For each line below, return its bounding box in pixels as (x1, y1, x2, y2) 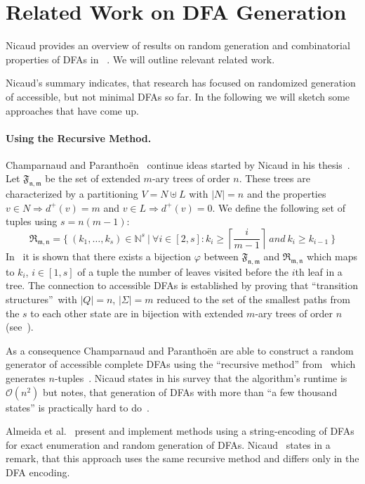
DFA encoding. (6, 464, 70, 479)
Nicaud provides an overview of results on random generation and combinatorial (6, 38, 350, 53)
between (204, 249, 239, 264)
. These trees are (239, 171, 310, 186)
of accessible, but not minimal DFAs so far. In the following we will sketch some (6, 89, 350, 103)
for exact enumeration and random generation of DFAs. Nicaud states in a (6, 437, 331, 452)
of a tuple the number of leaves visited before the (77, 264, 289, 279)
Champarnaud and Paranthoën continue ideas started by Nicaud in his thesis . (6, 157, 350, 172)
